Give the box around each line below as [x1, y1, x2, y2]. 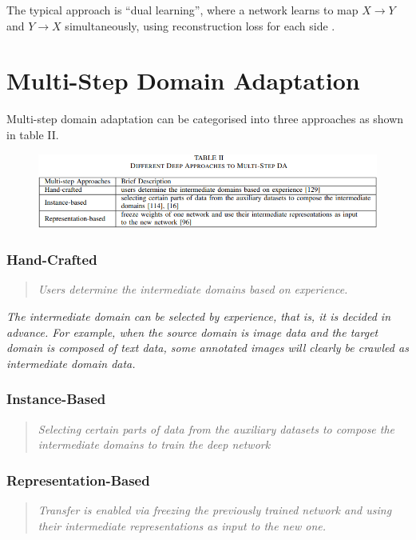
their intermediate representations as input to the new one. [38, 517, 327, 534]
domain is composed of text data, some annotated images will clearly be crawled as [6, 339, 409, 356]
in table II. [6, 126, 59, 142]
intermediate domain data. [6, 354, 136, 371]
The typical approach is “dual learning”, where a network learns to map [6, 2, 359, 18]
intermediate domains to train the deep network [38, 436, 271, 453]
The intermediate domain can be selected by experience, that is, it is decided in [6, 307, 390, 324]
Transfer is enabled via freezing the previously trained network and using [38, 501, 392, 518]
